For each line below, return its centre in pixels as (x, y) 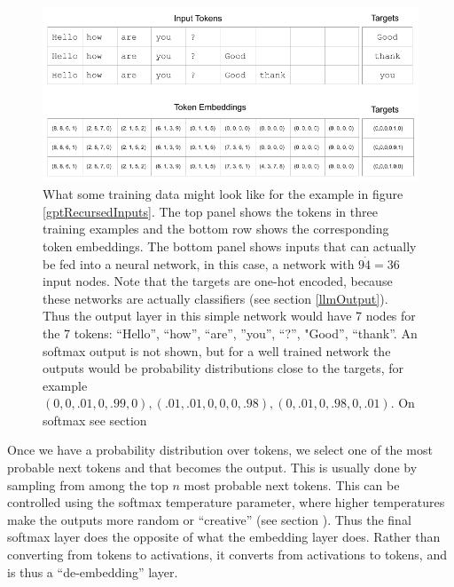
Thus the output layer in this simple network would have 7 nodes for (229, 316)
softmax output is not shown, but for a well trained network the (217, 350)
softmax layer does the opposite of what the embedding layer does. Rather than (224, 537)
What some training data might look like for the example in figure (223, 194)
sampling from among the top (88, 484)
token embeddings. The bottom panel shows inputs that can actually (230, 246)
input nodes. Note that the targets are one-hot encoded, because (218, 281)
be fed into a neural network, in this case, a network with (199, 263)
